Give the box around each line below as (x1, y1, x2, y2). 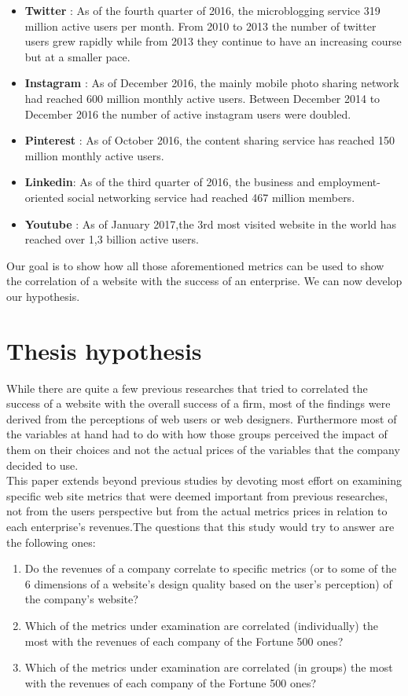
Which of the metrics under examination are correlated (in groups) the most (24, 659, 393, 676)
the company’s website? (24, 591, 138, 607)
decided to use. (6, 456, 79, 473)
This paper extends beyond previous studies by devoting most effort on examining (6, 472, 402, 489)
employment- (318, 174, 380, 190)
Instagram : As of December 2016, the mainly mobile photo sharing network (24, 75, 399, 91)
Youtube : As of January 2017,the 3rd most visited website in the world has (24, 215, 397, 232)
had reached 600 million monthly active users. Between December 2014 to (24, 90, 380, 106)
